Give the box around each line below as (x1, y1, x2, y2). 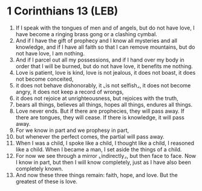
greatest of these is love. (15, 178, 78, 185)
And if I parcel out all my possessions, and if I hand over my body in (15, 56, 185, 63)
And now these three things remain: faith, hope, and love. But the (15, 171, 178, 178)
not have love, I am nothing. (15, 49, 85, 57)
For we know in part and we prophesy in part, (15, 127, 129, 134)
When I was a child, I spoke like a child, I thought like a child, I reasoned (15, 139, 195, 146)
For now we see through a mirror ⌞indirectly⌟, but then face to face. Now (15, 152, 197, 159)
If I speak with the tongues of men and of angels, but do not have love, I (15, 24, 195, 31)
